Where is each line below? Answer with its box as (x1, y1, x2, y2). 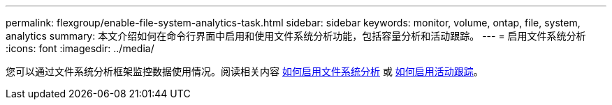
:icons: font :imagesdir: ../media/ (6, 42, 154, 54)
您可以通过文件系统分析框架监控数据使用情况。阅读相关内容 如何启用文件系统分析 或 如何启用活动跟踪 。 (6, 65, 483, 77)
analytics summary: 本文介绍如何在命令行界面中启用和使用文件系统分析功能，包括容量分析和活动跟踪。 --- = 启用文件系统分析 (6, 30, 586, 42)
